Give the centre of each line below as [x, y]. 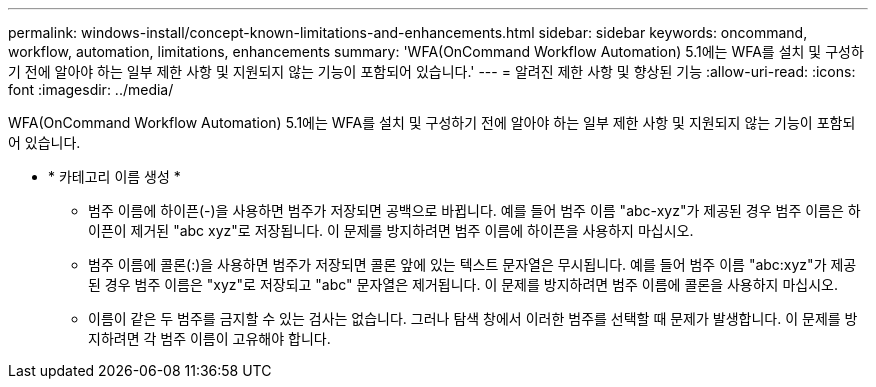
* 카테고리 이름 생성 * [114, 176]
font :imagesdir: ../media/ [91, 89]
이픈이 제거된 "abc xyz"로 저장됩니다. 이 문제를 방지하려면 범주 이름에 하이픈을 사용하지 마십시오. [391, 230]
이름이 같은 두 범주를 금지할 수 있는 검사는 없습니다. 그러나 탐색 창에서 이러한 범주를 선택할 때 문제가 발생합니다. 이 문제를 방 [473, 318]
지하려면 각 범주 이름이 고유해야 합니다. [209, 338]
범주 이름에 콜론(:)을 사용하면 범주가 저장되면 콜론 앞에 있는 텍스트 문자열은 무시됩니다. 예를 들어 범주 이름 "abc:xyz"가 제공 [472, 264]
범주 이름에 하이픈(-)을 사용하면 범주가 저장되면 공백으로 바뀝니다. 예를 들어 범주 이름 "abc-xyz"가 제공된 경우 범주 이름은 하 [474, 210]
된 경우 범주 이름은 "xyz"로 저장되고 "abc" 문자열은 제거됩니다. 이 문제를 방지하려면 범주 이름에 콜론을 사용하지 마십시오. [463, 284]
